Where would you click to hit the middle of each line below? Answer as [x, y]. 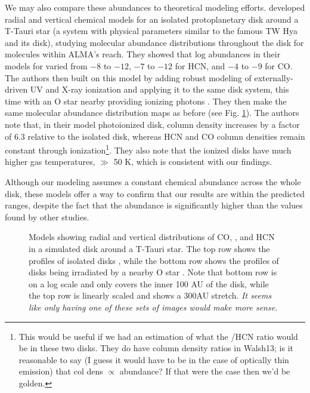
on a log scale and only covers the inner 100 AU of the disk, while [149, 283]
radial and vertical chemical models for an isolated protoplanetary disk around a [152, 19]
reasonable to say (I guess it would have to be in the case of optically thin [154, 359]
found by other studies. [47, 217]
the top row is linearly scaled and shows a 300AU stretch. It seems [150, 295]
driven [16, 89]
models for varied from [46, 65]
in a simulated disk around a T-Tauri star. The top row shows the [149, 248]
